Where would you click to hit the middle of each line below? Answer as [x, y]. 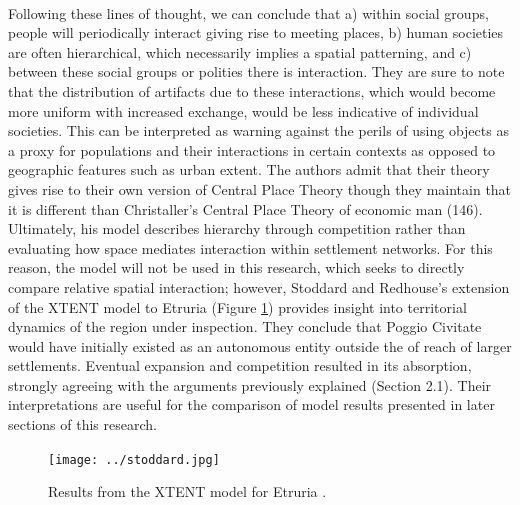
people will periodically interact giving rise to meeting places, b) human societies [256, 32]
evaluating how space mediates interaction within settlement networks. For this [250, 247]
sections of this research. [82, 424]
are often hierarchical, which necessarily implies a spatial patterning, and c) [240, 51]
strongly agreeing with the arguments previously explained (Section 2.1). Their [250, 384]
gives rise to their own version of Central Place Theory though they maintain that [260, 188]
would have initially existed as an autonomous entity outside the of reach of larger [260, 345]
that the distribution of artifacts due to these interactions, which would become [252, 90]
